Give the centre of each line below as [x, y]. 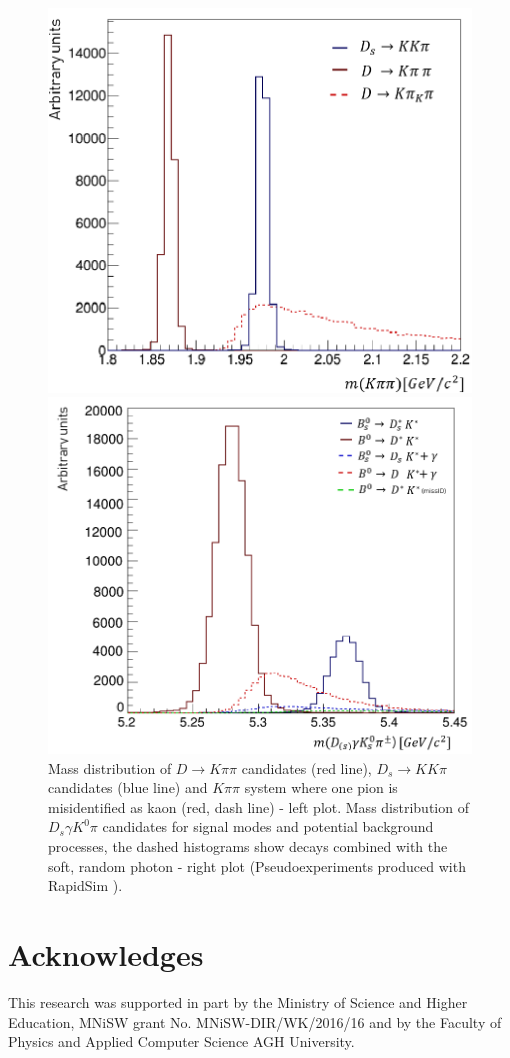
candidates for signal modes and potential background [268, 826]
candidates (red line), [306, 767]
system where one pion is [321, 787]
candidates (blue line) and [128, 787]
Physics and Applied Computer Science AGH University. [181, 1041]
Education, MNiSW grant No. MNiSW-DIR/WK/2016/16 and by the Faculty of [255, 1021]
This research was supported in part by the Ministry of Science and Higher [238, 1001]
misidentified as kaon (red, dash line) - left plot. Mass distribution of [258, 806]
